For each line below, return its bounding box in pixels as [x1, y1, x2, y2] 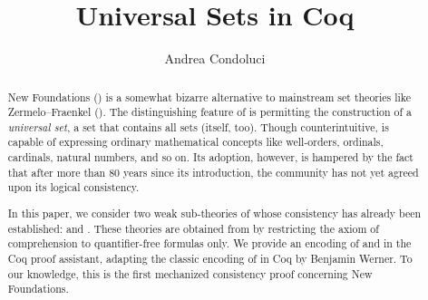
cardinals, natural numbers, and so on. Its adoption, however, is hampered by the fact [7, 150, 413, 165]
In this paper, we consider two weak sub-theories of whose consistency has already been [7, 206, 422, 220]
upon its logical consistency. [7, 179, 140, 195]
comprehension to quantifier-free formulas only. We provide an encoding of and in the [7, 236, 412, 251]
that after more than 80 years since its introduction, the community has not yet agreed [7, 164, 419, 179]
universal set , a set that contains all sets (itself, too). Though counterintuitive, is [7, 119, 389, 134]
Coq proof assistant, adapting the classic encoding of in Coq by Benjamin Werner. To [7, 250, 413, 266]
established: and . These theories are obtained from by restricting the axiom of [7, 220, 379, 236]
